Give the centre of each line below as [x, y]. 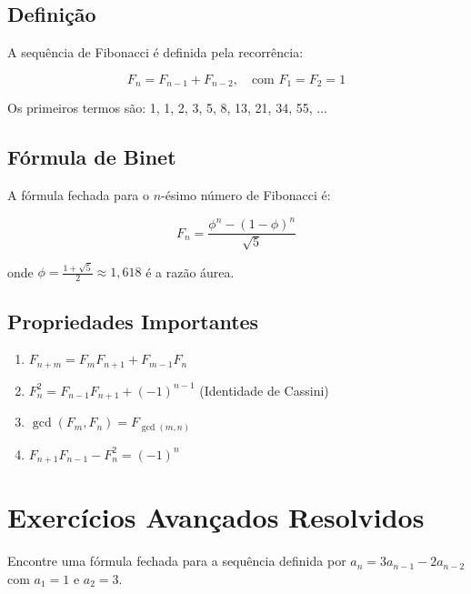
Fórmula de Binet [92, 157]
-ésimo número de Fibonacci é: [246, 195]
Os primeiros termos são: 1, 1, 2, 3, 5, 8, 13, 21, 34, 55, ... [167, 108]
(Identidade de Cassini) [264, 390]
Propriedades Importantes [133, 321]
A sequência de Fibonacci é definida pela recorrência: [155, 52]
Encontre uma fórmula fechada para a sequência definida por [177, 561]
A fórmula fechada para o [79, 195]
